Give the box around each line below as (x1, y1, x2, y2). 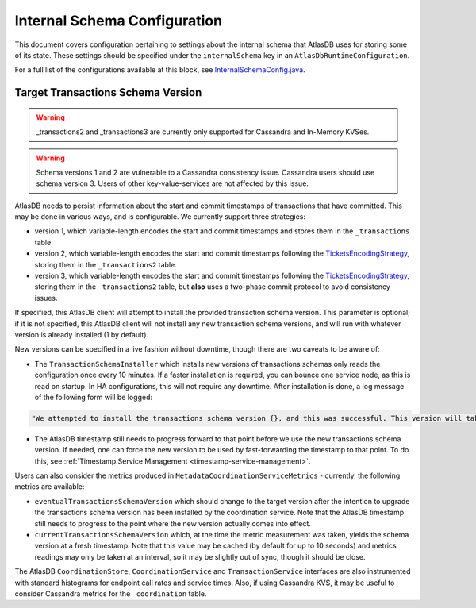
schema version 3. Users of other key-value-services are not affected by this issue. (36, 179, 309, 188)
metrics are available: (14, 482, 85, 491)
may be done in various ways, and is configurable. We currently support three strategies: (14, 212, 305, 221)
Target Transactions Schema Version (14, 86, 202, 99)
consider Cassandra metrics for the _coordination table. (14, 588, 207, 598)
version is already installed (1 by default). (14, 329, 149, 339)
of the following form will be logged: (34, 392, 153, 402)
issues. (34, 293, 59, 302)
